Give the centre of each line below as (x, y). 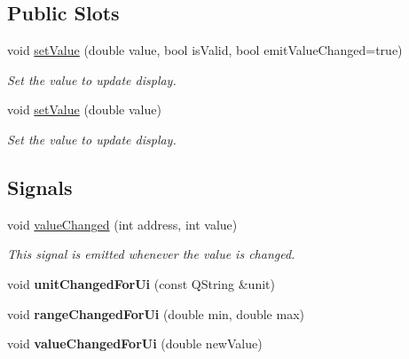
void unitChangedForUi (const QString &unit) (141, 283)
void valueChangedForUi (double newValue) (135, 343)
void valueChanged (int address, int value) (122, 224)
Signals (40, 187)
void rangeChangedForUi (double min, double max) (156, 313)
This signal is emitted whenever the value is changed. (151, 254)
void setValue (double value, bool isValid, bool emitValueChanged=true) (205, 50)
